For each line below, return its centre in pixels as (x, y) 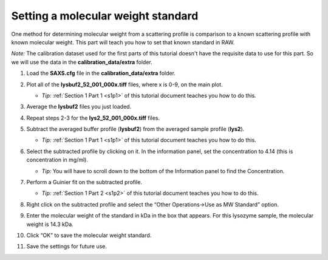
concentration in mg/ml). (57, 160)
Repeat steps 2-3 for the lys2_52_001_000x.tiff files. (93, 118)
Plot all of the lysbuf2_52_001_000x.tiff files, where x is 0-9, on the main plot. (125, 84)
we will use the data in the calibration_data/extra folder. (82, 62)
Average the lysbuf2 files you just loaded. (79, 107)
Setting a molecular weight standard (105, 16)
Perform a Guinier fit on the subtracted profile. (84, 182)
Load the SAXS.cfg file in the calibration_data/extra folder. (101, 74)
